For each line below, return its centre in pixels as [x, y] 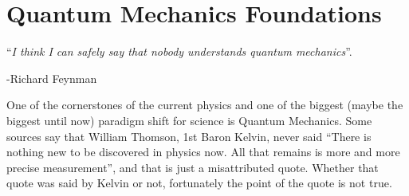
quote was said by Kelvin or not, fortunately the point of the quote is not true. [199, 183]
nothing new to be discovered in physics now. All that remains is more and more [203, 152]
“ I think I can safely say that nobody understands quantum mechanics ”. [179, 51]
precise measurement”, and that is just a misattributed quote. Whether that [193, 167]
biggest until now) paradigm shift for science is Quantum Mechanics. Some [189, 120]
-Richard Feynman [52, 78]
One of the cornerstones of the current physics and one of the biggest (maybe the [205, 105]
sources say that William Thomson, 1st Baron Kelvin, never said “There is [189, 136]
